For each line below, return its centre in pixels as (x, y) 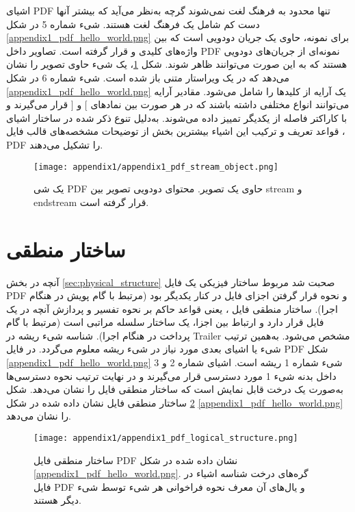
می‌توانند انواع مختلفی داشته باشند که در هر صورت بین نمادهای (220, 104)
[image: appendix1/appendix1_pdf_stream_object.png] (156, 167)
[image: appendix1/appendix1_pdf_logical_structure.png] (166, 438)
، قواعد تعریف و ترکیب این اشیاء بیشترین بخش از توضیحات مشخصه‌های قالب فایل (176, 131)
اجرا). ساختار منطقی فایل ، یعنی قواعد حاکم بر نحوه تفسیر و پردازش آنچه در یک (172, 308)
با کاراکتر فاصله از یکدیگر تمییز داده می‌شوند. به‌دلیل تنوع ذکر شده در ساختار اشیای (177, 117)
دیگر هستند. (57, 500)
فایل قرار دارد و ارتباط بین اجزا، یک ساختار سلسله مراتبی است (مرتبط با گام (165, 322)
